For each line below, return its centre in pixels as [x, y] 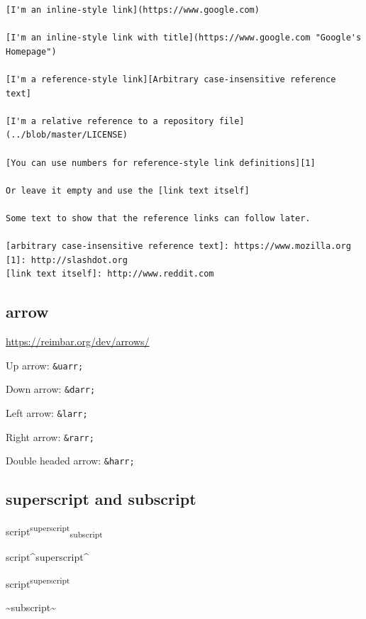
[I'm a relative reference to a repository [110, 121]
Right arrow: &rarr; [50, 436]
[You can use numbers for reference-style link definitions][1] [161, 163]
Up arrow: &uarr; [45, 365]
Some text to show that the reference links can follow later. [158, 218]
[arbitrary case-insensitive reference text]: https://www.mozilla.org [178, 246]
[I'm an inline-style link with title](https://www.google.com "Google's [184, 38]
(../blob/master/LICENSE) [67, 135]
